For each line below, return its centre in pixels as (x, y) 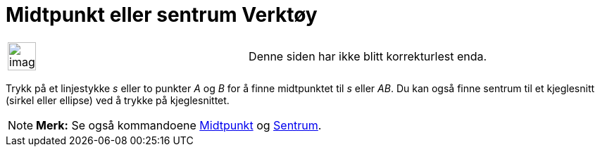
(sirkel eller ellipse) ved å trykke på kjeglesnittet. (118, 100)
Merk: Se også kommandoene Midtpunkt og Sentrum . (179, 125)
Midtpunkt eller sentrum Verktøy (162, 15)
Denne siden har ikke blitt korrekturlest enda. (368, 56)
